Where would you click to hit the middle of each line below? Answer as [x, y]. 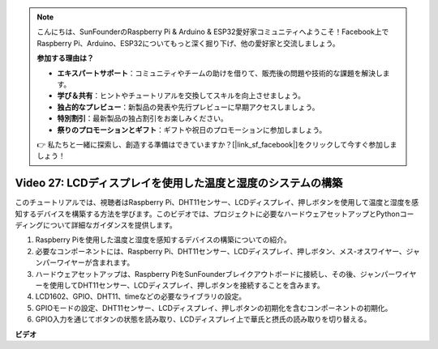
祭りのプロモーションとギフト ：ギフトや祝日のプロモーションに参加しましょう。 [192, 130]
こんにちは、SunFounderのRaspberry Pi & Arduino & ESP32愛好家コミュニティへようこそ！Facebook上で [213, 32]
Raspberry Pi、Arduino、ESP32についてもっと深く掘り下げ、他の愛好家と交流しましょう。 [188, 43]
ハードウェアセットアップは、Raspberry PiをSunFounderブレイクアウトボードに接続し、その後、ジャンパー [215, 274]
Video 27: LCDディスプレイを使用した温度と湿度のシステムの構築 [179, 183]
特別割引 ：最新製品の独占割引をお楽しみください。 [142, 118]
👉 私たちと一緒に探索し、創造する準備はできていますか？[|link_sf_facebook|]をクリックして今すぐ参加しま [217, 144]
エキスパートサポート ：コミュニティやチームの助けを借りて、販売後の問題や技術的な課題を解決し [220, 73]
